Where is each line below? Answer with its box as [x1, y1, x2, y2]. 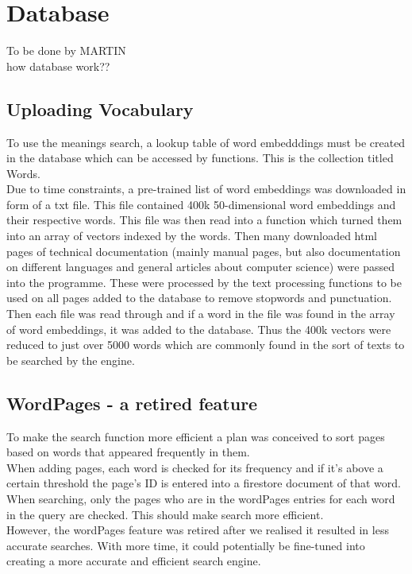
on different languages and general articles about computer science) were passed [6, 258, 395, 275]
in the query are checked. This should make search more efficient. [6, 506, 324, 522]
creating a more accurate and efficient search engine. [6, 553, 261, 569]
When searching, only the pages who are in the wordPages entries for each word [6, 491, 395, 506]
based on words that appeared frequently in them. [6, 444, 250, 460]
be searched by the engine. [6, 351, 135, 368]
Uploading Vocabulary [6, 96, 194, 121]
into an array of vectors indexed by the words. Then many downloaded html [6, 227, 377, 244]
